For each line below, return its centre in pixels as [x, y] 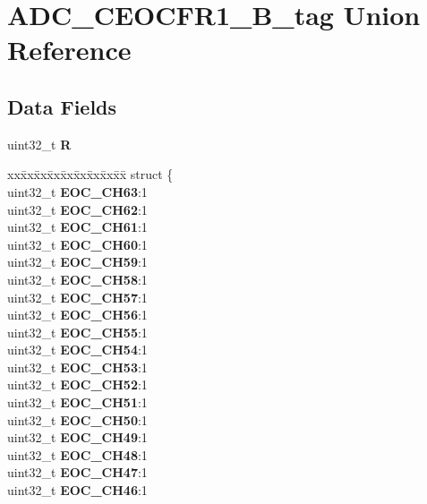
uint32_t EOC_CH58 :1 [77, 279]
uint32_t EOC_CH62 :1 [77, 209]
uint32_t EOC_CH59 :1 [77, 262]
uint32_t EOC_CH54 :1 [77, 350]
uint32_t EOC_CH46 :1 [77, 490]
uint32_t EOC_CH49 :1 [77, 437]
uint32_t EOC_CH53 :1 [77, 367]
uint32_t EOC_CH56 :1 [77, 315]
